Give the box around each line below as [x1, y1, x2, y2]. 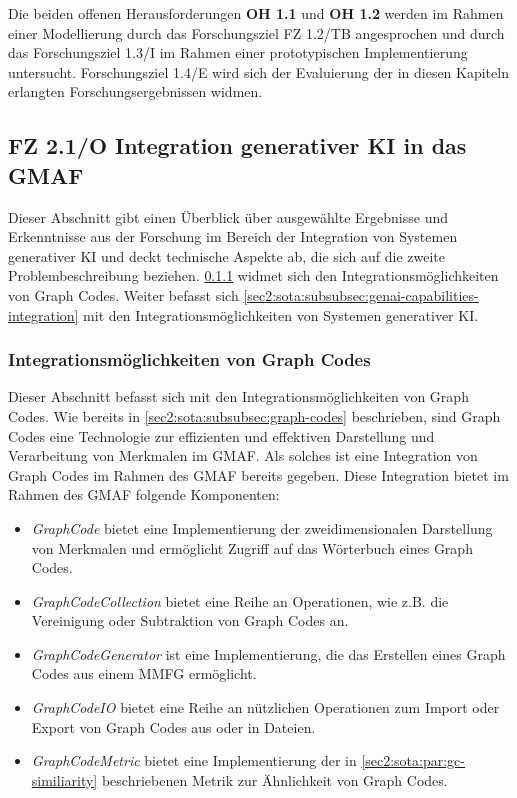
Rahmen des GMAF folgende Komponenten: [8, 484, 280, 505]
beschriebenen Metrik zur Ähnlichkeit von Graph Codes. [101, 769, 448, 790]
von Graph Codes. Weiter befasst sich [8, 284, 239, 305]
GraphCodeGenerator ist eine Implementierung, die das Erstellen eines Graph [31, 643, 506, 664]
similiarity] [31, 769, 98, 790]
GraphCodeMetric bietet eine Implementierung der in [31, 750, 357, 771]
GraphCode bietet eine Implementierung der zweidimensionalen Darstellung [31, 517, 493, 538]
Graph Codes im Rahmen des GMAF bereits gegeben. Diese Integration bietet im [8, 464, 509, 485]
